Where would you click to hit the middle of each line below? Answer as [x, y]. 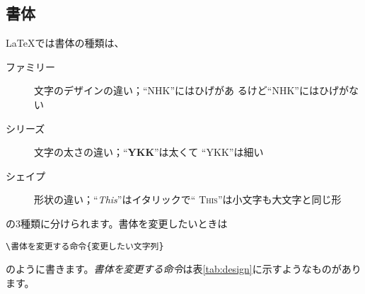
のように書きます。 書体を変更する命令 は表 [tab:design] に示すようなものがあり [184, 269]
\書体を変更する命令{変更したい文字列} [85, 246]
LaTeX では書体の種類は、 [65, 43]
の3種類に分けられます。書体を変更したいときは [117, 223]
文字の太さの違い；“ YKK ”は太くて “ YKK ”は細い [149, 152]
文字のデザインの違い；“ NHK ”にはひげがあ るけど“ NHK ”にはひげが [191, 90]
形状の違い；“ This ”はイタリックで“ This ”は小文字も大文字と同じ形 [188, 199]
